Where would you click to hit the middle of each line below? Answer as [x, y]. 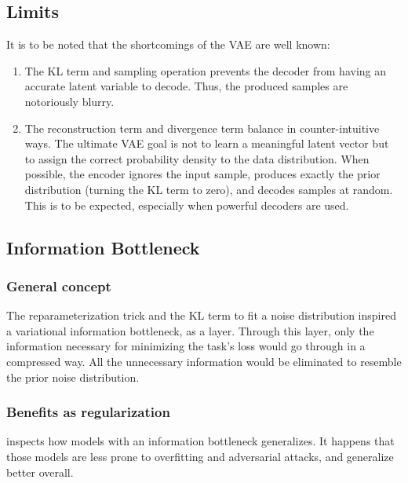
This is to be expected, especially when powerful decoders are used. [187, 205]
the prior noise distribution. [73, 377]
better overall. [40, 472]
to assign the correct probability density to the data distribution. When [197, 158]
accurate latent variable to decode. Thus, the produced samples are [186, 86]
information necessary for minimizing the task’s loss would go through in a [186, 346]
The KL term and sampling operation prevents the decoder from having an [206, 70]
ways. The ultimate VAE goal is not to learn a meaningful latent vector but [207, 143]
